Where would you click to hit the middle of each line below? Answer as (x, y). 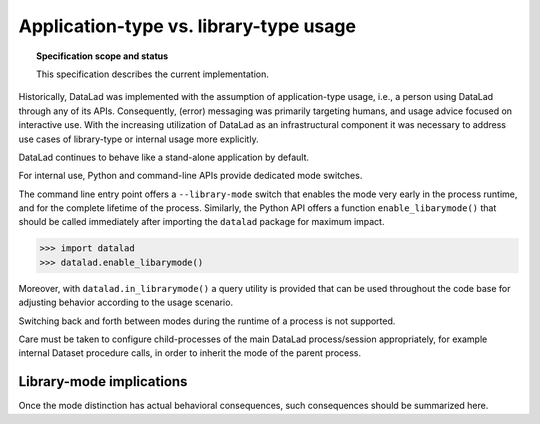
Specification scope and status (102, 56)
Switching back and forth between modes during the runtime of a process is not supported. (207, 321)
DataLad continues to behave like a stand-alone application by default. (164, 157)
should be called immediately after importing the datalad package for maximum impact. (201, 222)
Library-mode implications (103, 381)
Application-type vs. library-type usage (187, 26)
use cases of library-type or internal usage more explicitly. (138, 139)
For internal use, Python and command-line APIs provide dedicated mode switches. (190, 176)
